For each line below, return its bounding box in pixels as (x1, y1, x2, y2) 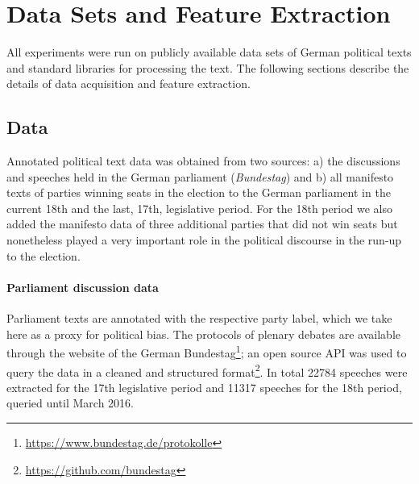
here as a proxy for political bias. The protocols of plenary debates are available (6, 325, 400, 342)
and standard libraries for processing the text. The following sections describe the (6, 59, 409, 76)
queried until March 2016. (6, 394, 134, 411)
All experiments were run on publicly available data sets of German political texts (6, 44, 412, 60)
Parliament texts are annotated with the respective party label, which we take (6, 310, 392, 327)
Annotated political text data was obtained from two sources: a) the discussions (6, 152, 400, 169)
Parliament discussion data (6, 278, 159, 295)
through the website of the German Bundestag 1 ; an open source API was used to (6, 342, 407, 361)
